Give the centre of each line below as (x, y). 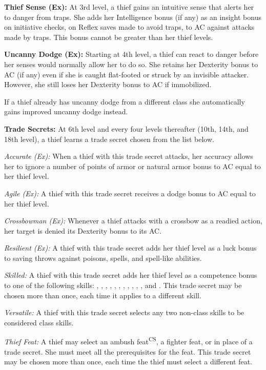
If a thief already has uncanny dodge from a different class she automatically (125, 101)
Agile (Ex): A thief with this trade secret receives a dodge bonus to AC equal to (130, 193)
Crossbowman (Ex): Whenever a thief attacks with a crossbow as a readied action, (133, 221)
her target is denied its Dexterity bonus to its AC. (83, 230)
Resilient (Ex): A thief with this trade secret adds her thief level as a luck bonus (130, 248)
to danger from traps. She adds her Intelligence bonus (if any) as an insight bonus (133, 17)
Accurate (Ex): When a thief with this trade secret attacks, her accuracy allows (129, 156)
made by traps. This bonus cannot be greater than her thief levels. (109, 37)
